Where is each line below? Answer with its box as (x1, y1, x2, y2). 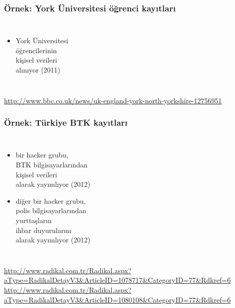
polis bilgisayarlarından (15, 205, 86, 216)
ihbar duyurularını (15, 225, 72, 235)
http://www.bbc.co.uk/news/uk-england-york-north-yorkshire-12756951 (4, 95, 222, 105)
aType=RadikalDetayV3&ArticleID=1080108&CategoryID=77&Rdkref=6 (4, 294, 231, 305)
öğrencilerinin (15, 45, 57, 55)
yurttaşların (15, 215, 52, 225)
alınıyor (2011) (15, 65, 61, 75)
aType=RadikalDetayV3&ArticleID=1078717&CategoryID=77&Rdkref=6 (4, 275, 231, 285)
